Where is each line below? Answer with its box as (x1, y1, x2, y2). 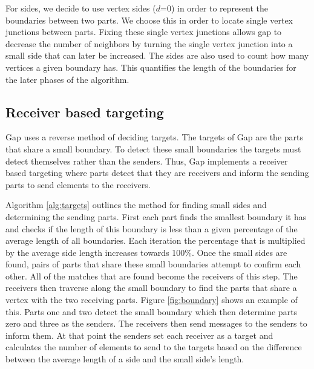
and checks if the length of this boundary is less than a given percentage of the (5, 222, 298, 235)
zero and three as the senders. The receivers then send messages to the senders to (5, 317, 307, 330)
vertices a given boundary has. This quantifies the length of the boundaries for (5, 60, 296, 73)
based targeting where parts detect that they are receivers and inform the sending (5, 166, 309, 179)
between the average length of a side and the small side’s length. (5, 353, 244, 365)
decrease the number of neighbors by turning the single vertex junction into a (5, 37, 293, 50)
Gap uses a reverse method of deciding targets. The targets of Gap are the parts (5, 131, 304, 143)
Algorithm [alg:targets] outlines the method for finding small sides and (5, 198, 267, 211)
